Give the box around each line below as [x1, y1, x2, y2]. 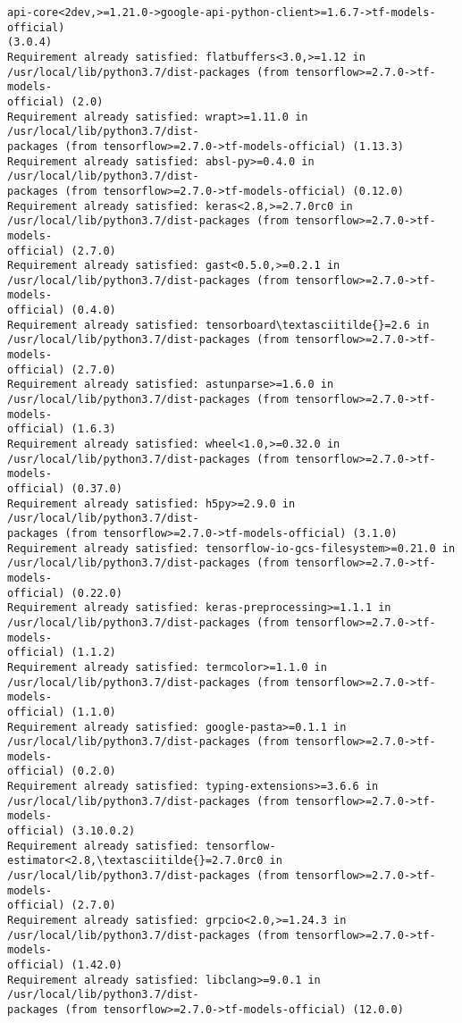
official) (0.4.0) [7, 304, 116, 317]
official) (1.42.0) [7, 959, 122, 971]
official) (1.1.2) [7, 646, 116, 659]
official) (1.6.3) [7, 423, 116, 436]
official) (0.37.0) [7, 482, 122, 495]
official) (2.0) [7, 95, 104, 108]
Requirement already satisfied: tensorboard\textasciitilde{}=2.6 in [7, 318, 430, 331]
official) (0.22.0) [7, 586, 122, 600]
